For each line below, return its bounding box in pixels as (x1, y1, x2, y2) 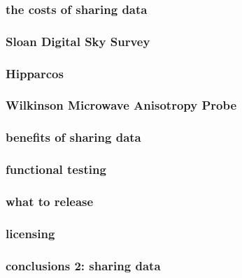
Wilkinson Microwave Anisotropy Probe (6, 96, 237, 114)
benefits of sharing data (6, 129, 141, 146)
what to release (6, 192, 94, 210)
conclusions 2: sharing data (6, 256, 161, 274)
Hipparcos (6, 64, 64, 82)
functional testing (6, 161, 106, 178)
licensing (6, 224, 55, 242)
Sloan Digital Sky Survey (6, 32, 150, 50)
